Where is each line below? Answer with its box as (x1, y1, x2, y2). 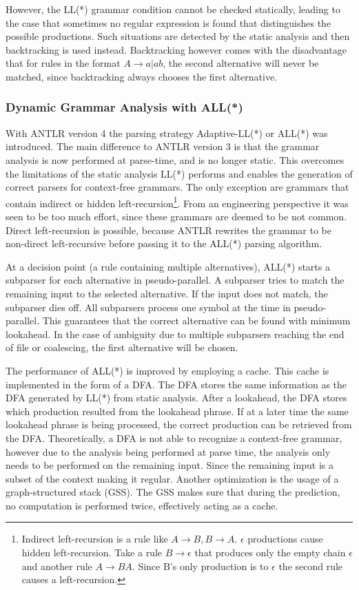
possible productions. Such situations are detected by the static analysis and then (6, 29, 350, 43)
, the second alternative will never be (163, 56, 319, 70)
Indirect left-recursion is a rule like (21, 531, 168, 546)
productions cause (247, 531, 323, 546)
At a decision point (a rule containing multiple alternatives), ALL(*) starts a (6, 259, 330, 273)
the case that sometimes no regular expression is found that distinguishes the (6, 15, 331, 30)
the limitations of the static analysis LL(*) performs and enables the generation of (6, 166, 353, 180)
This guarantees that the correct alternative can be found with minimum (42, 313, 351, 328)
